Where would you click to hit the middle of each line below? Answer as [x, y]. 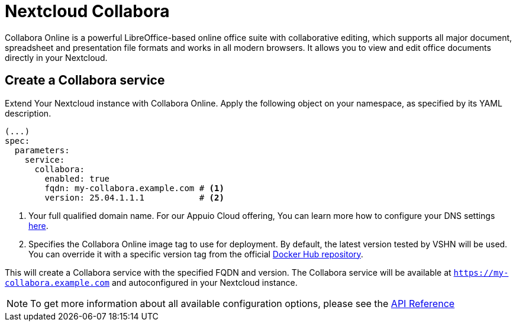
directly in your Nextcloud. [56, 57]
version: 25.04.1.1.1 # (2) [134, 197]
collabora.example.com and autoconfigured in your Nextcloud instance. [151, 282]
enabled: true [77, 178]
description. [28, 113]
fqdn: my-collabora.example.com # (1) [134, 188]
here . [38, 225]
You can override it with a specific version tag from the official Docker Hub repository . [196, 254]
